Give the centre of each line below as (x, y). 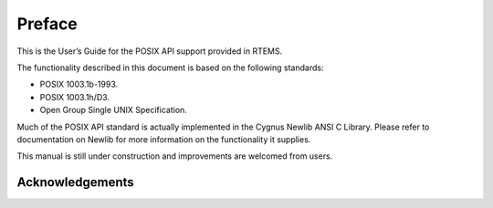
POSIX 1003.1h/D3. (74, 97)
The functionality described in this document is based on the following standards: (170, 68)
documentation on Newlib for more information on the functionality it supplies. (164, 139)
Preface (47, 24)
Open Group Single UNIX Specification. (113, 110)
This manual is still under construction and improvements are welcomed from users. (175, 156)
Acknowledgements (75, 182)
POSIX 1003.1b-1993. (79, 84)
